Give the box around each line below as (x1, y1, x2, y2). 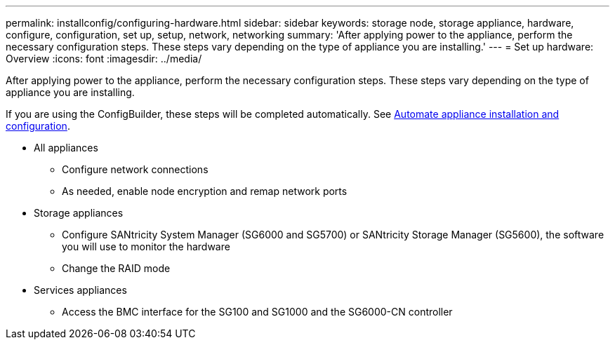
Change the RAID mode (62, 262, 171, 274)
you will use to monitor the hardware (62, 241, 230, 252)
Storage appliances (34, 207, 124, 219)
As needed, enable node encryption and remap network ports (62, 185, 348, 197)
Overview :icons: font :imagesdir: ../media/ (6, 53, 202, 65)
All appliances (34, 142, 98, 154)
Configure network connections (62, 163, 209, 175)
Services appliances (34, 284, 127, 296)
